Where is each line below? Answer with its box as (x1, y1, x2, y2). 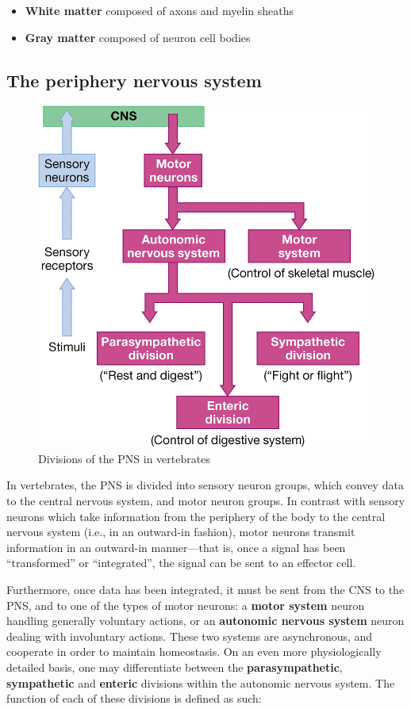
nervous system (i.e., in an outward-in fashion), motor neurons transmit (6, 523, 355, 540)
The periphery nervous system (6, 67, 262, 92)
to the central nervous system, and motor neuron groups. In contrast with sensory (6, 492, 405, 509)
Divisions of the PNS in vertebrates (38, 450, 210, 466)
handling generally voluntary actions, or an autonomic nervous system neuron (6, 612, 405, 629)
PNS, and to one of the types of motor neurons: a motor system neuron (6, 596, 365, 613)
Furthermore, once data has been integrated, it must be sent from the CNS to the (6, 581, 405, 598)
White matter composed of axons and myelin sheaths (25, 2, 294, 18)
